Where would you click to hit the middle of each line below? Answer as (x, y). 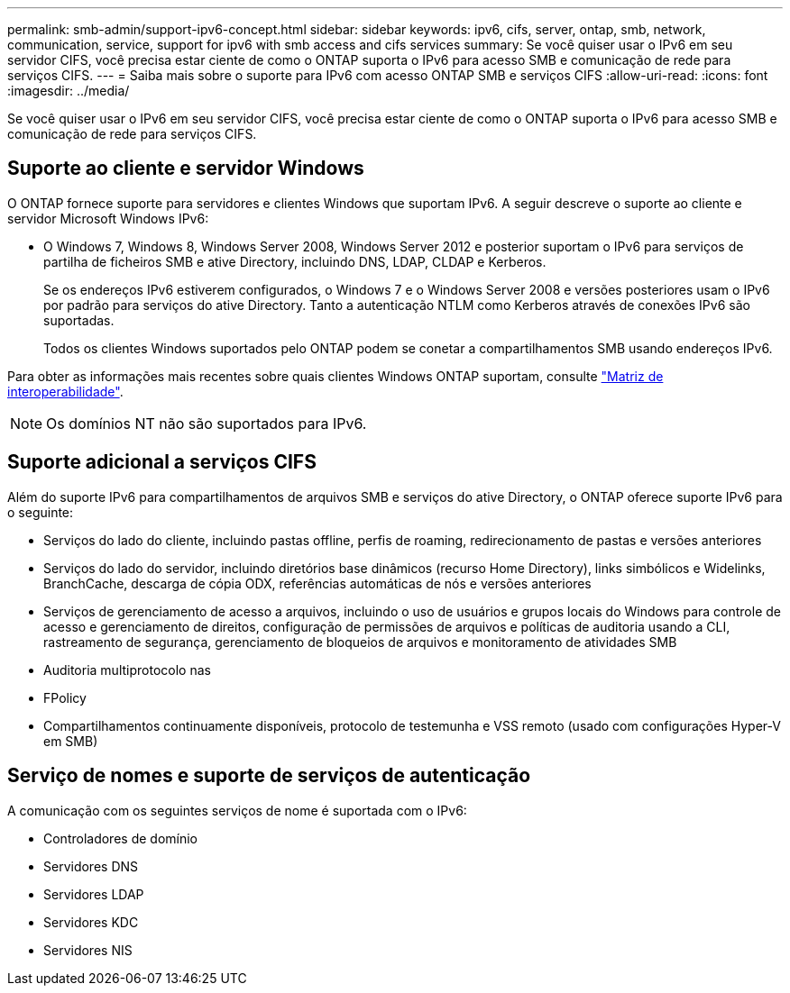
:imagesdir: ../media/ (69, 91)
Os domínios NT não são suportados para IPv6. (207, 423)
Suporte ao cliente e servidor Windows (186, 169)
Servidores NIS (88, 950)
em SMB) (71, 741)
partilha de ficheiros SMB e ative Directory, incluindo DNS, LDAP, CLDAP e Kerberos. (295, 261)
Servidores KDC (91, 922)
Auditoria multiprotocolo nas (127, 670)
